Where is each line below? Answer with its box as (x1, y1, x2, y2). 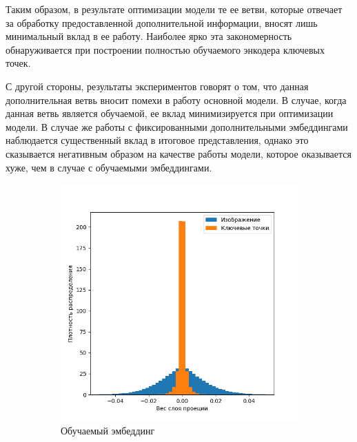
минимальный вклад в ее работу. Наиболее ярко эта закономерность (6, 29, 292, 43)
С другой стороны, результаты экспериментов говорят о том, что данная (6, 78, 309, 93)
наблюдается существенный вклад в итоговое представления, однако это (6, 133, 309, 147)
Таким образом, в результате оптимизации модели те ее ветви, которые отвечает (6, 2, 343, 16)
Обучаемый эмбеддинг (61, 423, 155, 437)
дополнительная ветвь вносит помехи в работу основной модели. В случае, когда (6, 92, 347, 107)
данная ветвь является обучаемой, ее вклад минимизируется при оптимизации (6, 106, 334, 120)
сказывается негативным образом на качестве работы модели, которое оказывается (6, 146, 351, 160)
